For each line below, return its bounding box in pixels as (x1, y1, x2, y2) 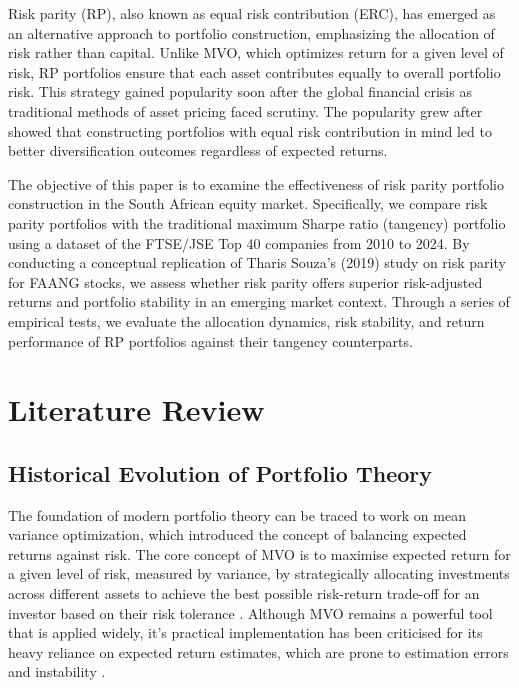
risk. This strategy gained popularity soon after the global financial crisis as (8, 81, 472, 102)
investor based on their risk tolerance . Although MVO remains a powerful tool (8, 602, 493, 623)
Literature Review (8, 389, 265, 430)
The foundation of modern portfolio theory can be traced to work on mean (8, 504, 466, 525)
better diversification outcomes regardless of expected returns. (8, 140, 388, 161)
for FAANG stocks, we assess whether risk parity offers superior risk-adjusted (8, 271, 483, 292)
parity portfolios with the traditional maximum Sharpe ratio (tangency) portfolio (8, 212, 506, 233)
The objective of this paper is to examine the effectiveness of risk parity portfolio (8, 173, 504, 194)
